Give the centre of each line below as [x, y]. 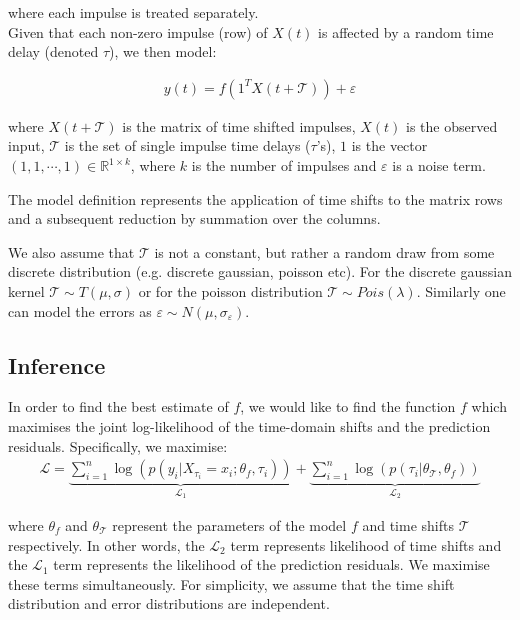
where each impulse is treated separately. [133, 12]
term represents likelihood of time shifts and [366, 544]
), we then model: [163, 51]
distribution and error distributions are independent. [169, 603]
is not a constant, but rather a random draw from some [324, 251]
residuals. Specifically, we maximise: [118, 445]
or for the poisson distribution [230, 290]
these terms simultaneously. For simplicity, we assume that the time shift [231, 583]
